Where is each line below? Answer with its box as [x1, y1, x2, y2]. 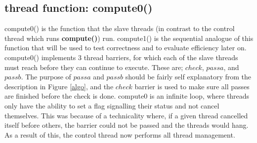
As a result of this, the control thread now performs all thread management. [4, 129, 235, 140]
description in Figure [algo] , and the [4, 81, 114, 91]
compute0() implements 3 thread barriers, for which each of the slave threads [4, 52, 238, 62]
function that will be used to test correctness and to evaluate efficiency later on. [4, 42, 247, 53]
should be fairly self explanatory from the [125, 71, 251, 82]
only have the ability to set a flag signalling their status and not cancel [4, 100, 219, 110]
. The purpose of [21, 71, 71, 82]
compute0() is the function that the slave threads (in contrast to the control [4, 23, 235, 34]
